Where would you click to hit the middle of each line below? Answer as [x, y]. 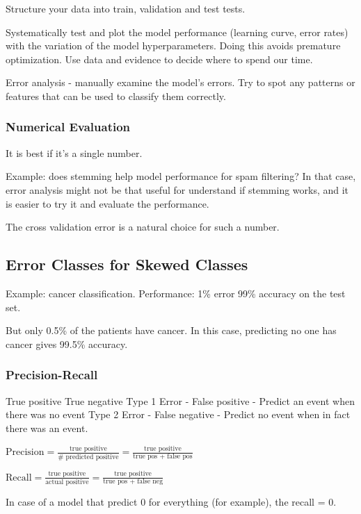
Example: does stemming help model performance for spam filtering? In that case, [181, 176]
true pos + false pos [163, 457]
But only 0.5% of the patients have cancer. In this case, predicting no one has [171, 330]
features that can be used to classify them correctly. [116, 96]
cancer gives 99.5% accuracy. [67, 343]
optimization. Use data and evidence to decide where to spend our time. [159, 59]
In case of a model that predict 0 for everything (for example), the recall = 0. [171, 501]
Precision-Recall [52, 375]
